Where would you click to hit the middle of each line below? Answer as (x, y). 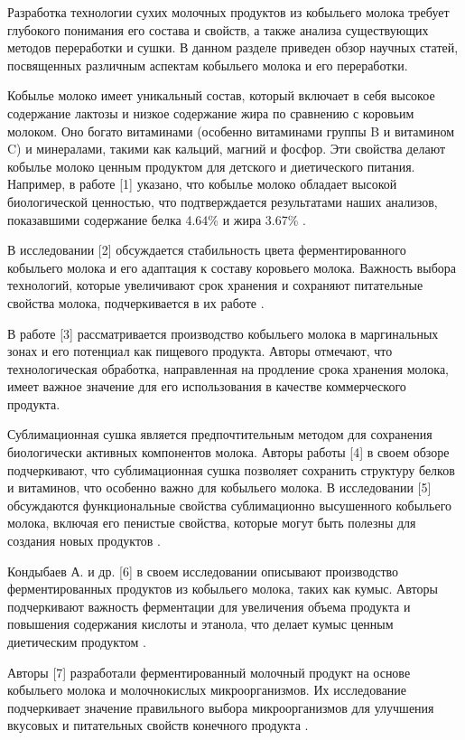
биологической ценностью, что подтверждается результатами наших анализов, (223, 201)
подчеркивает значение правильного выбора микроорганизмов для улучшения (221, 707)
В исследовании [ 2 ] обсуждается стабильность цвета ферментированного (207, 250)
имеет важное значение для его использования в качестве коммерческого (207, 386)
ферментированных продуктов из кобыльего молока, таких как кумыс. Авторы (223, 589)
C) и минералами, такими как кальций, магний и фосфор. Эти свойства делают (227, 149)
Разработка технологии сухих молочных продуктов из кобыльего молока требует (228, 12)
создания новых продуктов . (84, 541)
